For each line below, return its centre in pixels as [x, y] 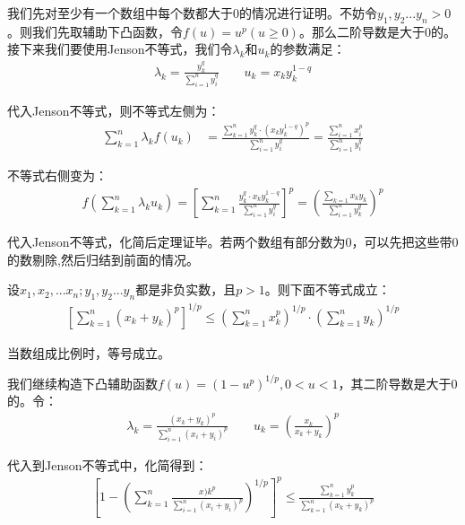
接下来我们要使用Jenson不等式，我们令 [120, 49]
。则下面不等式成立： [327, 289]
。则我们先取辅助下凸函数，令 [95, 31]
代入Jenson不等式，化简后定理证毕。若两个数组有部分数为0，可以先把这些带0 [233, 242]
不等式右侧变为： [57, 175]
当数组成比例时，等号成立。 [89, 352]
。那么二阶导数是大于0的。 [377, 31]
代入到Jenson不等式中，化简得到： [108, 464]
